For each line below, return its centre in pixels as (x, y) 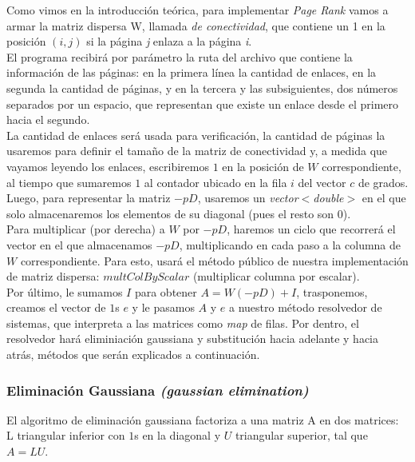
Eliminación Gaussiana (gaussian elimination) (158, 390)
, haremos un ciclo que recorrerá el (311, 229)
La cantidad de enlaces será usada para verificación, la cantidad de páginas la (196, 135)
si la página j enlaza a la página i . (169, 41)
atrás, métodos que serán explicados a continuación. (133, 354)
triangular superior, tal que (301, 435)
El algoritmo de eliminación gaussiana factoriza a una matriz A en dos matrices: (203, 419)
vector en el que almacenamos (79, 244)
